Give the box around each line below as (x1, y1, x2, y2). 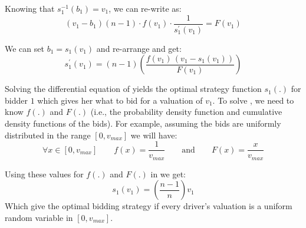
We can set (5, 42, 44, 54)
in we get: (150, 167, 186, 180)
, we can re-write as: (108, 2, 182, 14)
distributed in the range (5, 128, 91, 141)
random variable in (5, 211, 73, 223)
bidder (5, 94, 28, 106)
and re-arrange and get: (96, 42, 182, 54)
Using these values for (5, 167, 84, 180)
